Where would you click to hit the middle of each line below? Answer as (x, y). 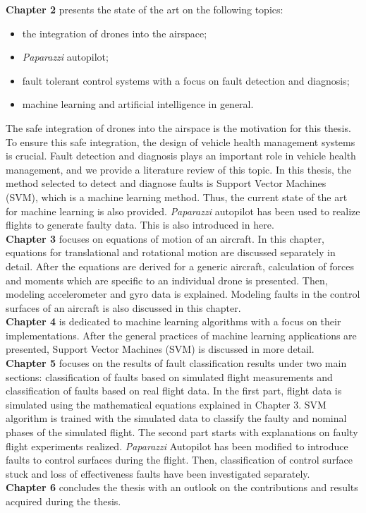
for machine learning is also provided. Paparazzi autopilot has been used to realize (183, 211)
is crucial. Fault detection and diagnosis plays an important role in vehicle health (181, 156)
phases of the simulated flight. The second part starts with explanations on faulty (182, 432)
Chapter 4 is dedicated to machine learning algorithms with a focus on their (173, 321)
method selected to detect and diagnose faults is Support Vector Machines (166, 183)
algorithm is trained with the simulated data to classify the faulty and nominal (176, 418)
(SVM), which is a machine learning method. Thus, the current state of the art (177, 197)
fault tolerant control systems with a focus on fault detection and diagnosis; (186, 80)
